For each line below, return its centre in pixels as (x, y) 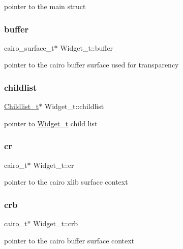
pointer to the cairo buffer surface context (69, 240)
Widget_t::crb (56, 223)
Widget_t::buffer (87, 47)
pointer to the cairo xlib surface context (66, 182)
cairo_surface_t (29, 47)
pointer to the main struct (45, 6)
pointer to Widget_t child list (51, 123)
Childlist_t (22, 106)
